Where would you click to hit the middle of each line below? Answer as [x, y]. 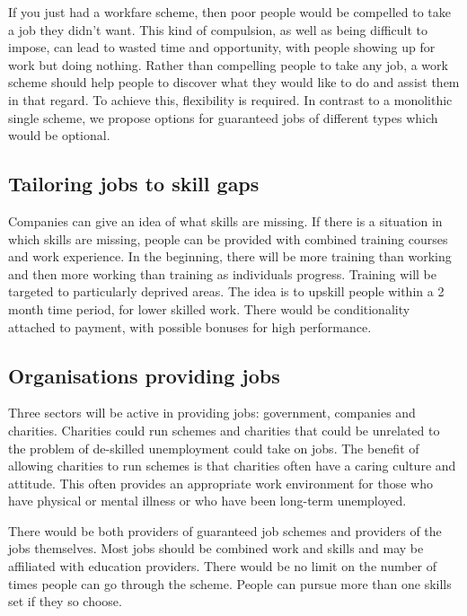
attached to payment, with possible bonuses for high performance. [190, 326]
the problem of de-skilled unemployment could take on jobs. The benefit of [214, 448]
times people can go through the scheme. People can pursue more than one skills [230, 583]
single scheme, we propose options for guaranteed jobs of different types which [223, 117]
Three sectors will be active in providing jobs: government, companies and [212, 413]
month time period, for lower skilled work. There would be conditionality [209, 308]
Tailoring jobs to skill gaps [134, 184]
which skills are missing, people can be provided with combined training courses [228, 238]
